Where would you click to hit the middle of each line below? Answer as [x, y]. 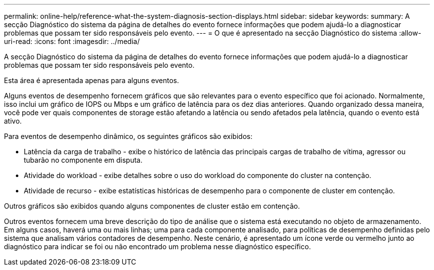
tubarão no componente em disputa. [83, 160]
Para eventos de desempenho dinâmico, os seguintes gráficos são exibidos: [128, 136]
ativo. [13, 121]
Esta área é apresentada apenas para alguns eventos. [92, 80]
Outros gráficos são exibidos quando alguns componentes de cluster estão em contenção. [152, 206]
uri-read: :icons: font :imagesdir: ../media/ [72, 41]
